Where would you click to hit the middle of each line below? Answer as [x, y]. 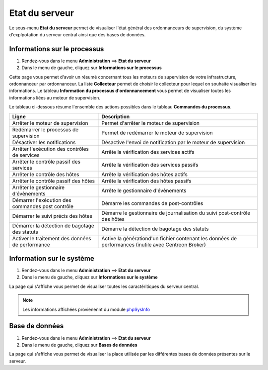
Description [116, 116]
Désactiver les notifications [44, 142]
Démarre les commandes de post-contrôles [152, 203]
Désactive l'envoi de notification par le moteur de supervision [173, 142]
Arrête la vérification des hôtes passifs [146, 181]
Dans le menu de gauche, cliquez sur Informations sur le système [90, 277]
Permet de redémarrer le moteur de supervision [157, 133]
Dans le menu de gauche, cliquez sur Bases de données [79, 345]
